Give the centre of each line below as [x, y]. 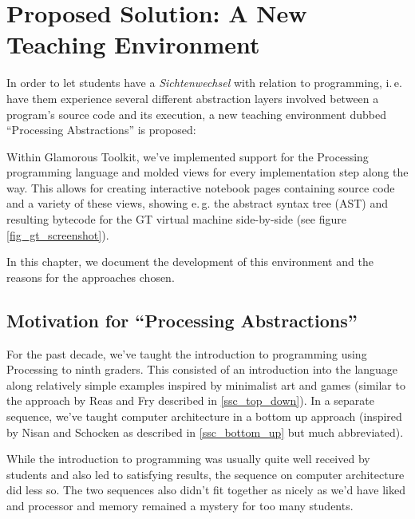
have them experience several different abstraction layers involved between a [193, 98]
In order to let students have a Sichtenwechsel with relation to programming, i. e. [204, 83]
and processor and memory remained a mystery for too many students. [180, 505]
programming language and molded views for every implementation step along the [207, 172]
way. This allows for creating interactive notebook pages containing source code [201, 187]
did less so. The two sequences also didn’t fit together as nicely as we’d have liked [206, 490]
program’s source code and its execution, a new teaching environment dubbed [196, 114]
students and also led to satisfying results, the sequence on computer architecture [206, 474]
